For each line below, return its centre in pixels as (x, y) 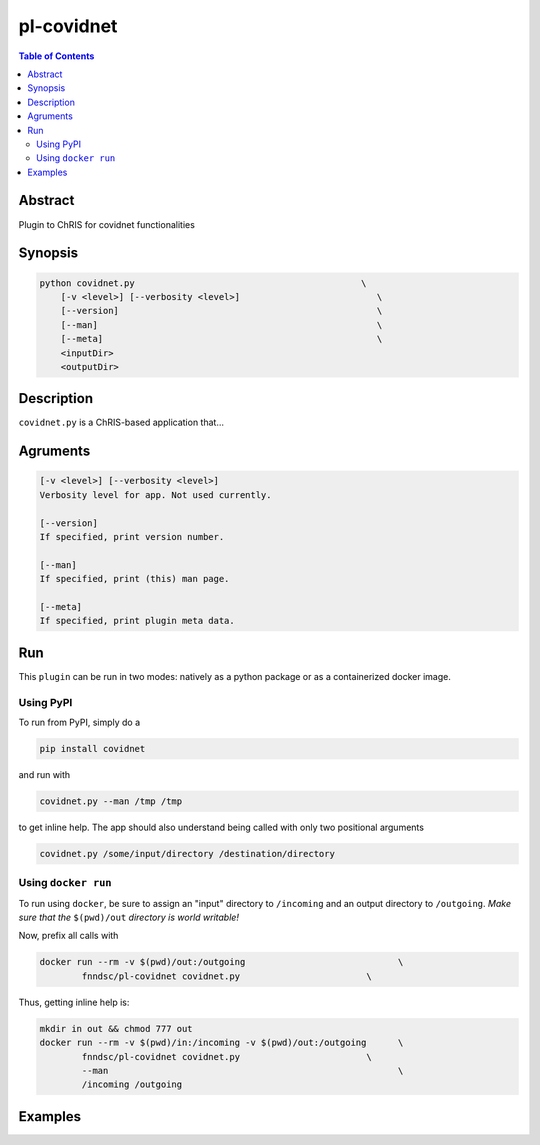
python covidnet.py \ (203, 283)
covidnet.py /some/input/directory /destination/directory (187, 853)
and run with (44, 774)
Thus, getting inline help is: (74, 1002)
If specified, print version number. (132, 536)
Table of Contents (56, 56)
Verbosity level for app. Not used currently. (155, 494)
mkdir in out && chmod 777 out (116, 1028)
